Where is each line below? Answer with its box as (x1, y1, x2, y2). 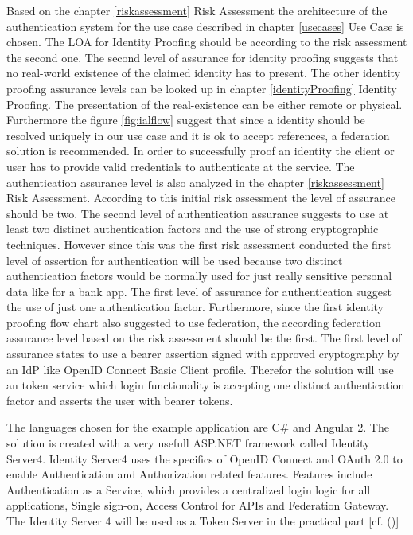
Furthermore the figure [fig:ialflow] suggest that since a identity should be (6, 111, 365, 128)
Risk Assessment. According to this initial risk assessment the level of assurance (6, 189, 395, 206)
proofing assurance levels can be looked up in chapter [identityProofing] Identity (6, 80, 397, 96)
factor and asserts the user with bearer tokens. (6, 392, 233, 408)
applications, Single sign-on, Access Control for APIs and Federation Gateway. (6, 497, 389, 514)
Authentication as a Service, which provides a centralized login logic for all (6, 481, 371, 498)
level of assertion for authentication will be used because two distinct (6, 252, 343, 268)
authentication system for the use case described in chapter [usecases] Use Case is (6, 18, 404, 34)
